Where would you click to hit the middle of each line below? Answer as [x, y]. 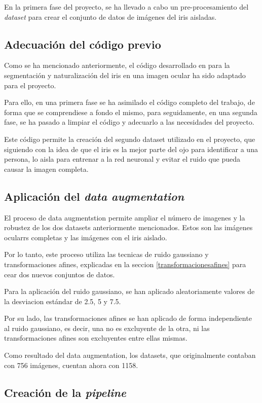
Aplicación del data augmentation [94, 196]
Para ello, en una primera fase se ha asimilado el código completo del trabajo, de [129, 102]
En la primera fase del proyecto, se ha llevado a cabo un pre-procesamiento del [126, 7]
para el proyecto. [30, 85]
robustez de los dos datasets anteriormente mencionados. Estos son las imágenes [128, 227]
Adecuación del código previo [83, 44]
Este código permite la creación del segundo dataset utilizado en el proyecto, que [130, 139]
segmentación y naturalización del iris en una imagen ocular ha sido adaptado [125, 75]
